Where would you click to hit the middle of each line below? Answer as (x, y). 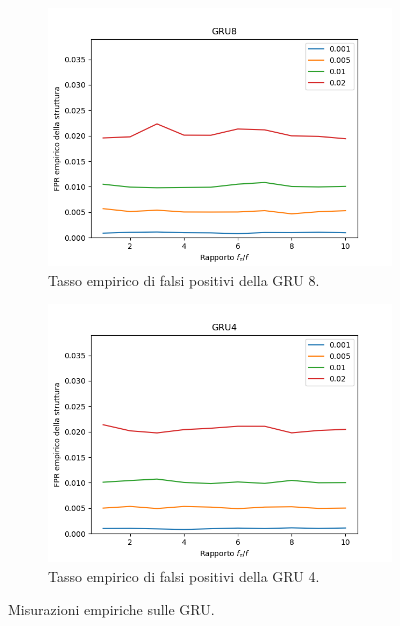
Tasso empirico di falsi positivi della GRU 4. (184, 575)
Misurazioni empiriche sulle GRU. (111, 609)
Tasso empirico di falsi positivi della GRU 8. (184, 279)
